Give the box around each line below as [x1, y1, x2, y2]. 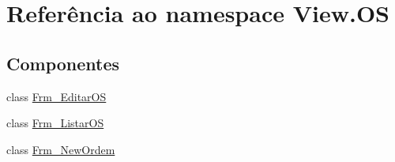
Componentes [6, 51, 120, 75]
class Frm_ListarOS [6, 115, 104, 131]
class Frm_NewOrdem [6, 141, 115, 157]
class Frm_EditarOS [6, 88, 107, 104]
